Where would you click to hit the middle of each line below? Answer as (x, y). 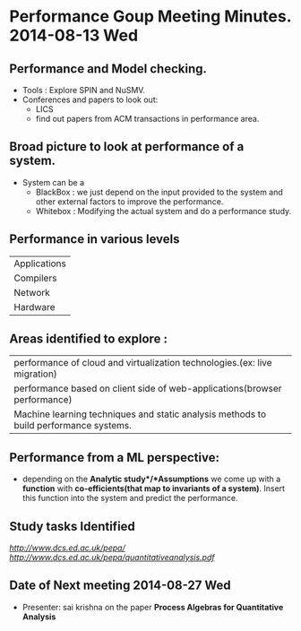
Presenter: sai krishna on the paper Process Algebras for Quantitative (153, 607)
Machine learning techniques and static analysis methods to (140, 414)
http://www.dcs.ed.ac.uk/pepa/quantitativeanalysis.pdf (112, 558)
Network (32, 292)
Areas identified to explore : (89, 339)
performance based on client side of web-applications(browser (148, 389)
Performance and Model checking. (108, 69)
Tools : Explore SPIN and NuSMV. (84, 90)
